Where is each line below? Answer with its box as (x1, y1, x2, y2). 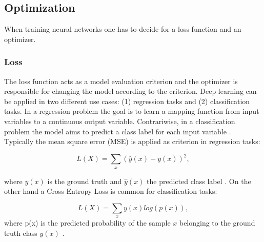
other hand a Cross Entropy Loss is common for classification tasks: (4, 186, 217, 196)
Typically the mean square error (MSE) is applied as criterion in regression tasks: (4, 136, 260, 147)
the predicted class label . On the (147, 175, 251, 186)
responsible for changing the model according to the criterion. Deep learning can (4, 86, 257, 96)
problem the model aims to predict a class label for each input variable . (4, 126, 231, 136)
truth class (4, 227, 37, 238)
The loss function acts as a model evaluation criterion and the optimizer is (4, 75, 238, 86)
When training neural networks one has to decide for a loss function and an (4, 24, 241, 34)
